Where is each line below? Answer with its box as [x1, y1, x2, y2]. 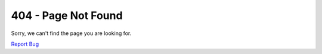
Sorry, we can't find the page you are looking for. [11, 30, 132, 37]
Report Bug [11, 40, 39, 47]
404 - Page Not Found [11, 9, 123, 22]
